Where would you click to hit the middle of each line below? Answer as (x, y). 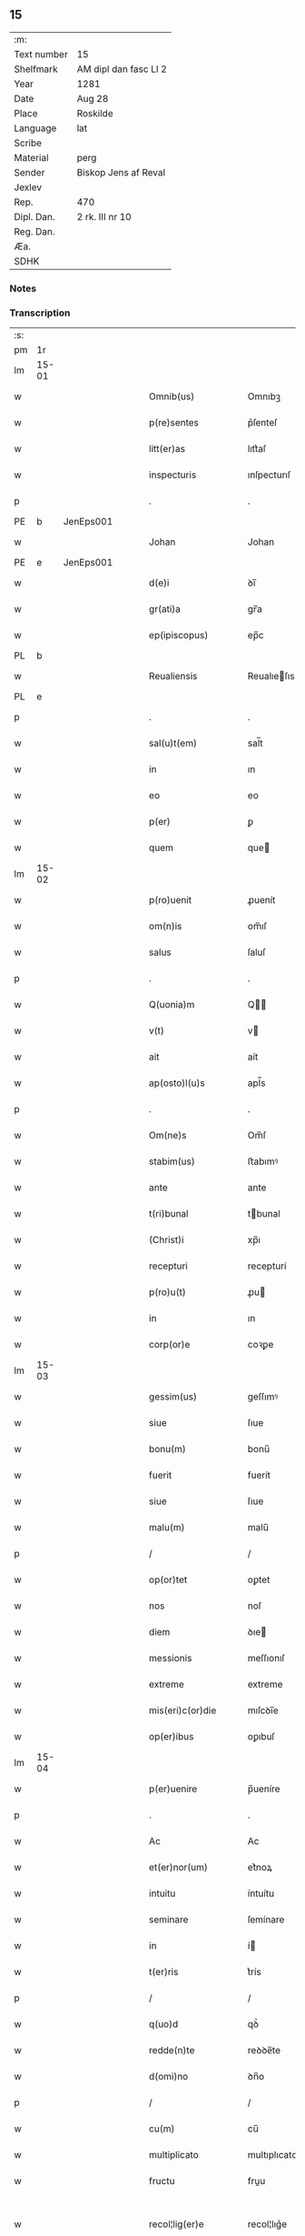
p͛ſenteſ (262, 423)
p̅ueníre (264, 1789)
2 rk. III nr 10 (104, 216)
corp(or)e (169, 1345)
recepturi (168, 1266)
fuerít (259, 1475)
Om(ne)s (167, 1136)
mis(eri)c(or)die (182, 1710)
